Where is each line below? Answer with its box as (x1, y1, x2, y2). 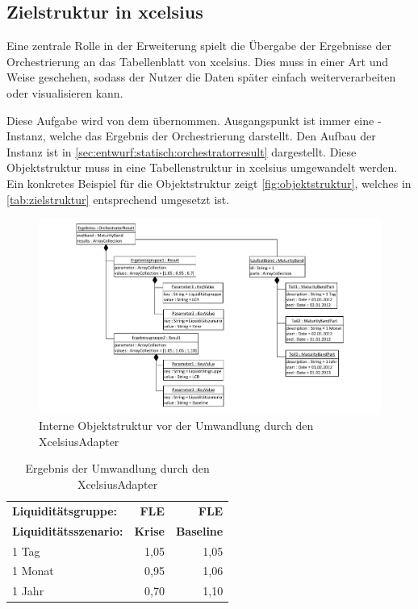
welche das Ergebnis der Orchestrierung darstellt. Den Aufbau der (49, 127, 376, 144)
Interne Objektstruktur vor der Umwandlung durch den (39, 417, 314, 434)
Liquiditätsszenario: (12, 522, 123, 539)
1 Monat (12, 562, 54, 579)
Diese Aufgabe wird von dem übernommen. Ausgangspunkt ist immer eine (6, 111, 374, 128)
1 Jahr (12, 582, 44, 599)
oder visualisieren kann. (6, 84, 123, 101)
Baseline (175, 522, 224, 539)
